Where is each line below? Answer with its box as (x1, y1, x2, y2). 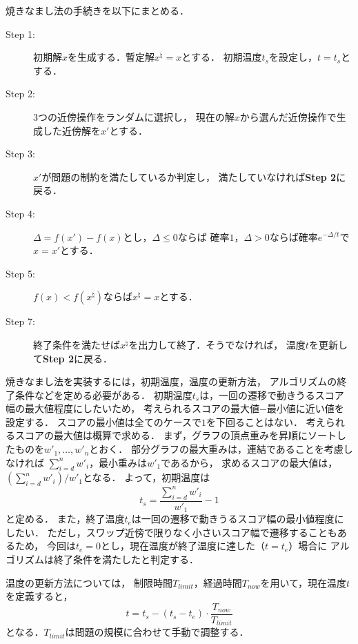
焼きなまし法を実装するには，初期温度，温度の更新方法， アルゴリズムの (6, 374, 337, 389)
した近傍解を (42, 123, 101, 137)
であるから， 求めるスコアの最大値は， (161, 455, 338, 469)
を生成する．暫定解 (68, 50, 155, 64)
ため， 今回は (14, 538, 76, 553)
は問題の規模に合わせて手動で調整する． (65, 625, 249, 639)
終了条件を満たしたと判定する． (53, 552, 199, 567)
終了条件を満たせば (33, 337, 120, 351)
